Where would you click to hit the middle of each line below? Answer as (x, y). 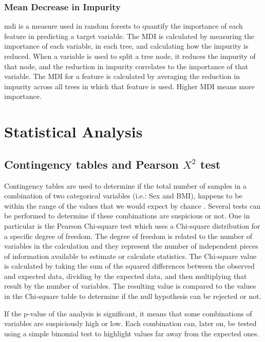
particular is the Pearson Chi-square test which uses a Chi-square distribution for (132, 225)
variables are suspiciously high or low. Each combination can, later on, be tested (130, 323)
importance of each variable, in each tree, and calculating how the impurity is (126, 46)
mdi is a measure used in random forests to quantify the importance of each (124, 26)
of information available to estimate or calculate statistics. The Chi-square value (130, 256)
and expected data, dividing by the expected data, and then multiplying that (126, 276)
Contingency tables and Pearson (91, 164)
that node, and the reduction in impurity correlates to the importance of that (126, 66)
